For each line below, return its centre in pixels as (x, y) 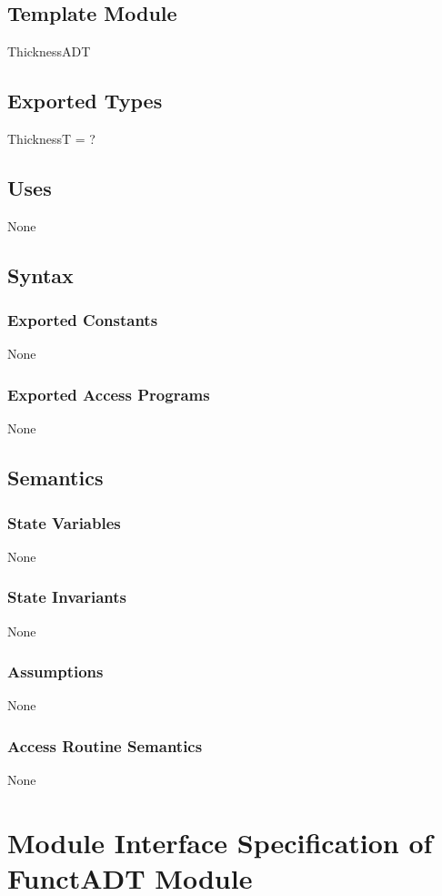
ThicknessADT (49, 51)
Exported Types (85, 101)
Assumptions (55, 672)
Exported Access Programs (109, 394)
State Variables (64, 522)
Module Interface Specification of (220, 843)
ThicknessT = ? (51, 138)
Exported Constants (83, 320)
